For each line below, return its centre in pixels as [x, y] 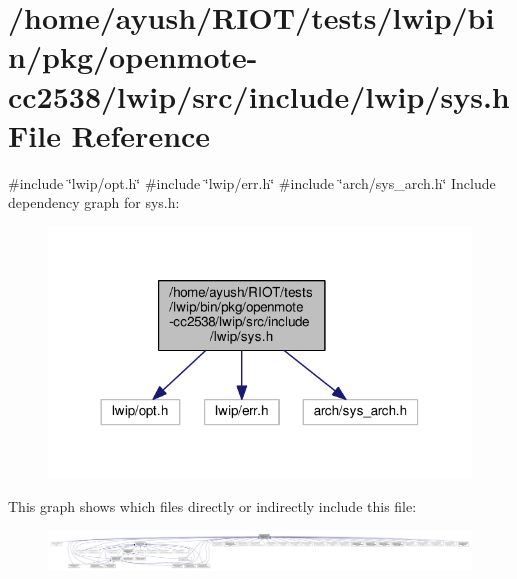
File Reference [109, 134]
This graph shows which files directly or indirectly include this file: [212, 506]
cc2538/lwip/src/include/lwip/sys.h [259, 95]
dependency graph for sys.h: [94, 202]
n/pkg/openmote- [133, 56]
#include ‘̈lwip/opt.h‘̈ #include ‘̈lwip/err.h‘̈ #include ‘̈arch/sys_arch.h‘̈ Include [252, 182]
